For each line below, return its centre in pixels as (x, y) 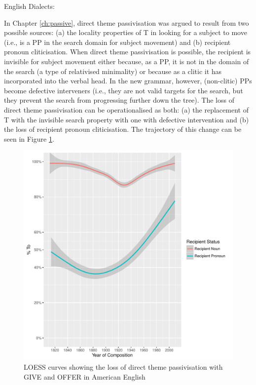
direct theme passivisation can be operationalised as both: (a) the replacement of (126, 109)
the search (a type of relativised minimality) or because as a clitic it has (113, 71)
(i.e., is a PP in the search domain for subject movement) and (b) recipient (117, 42)
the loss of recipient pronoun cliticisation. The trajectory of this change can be (123, 129)
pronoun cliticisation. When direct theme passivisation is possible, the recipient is (128, 52)
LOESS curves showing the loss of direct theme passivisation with (123, 366)
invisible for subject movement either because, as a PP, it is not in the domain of (127, 61)
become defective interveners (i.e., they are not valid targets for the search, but (124, 90)
